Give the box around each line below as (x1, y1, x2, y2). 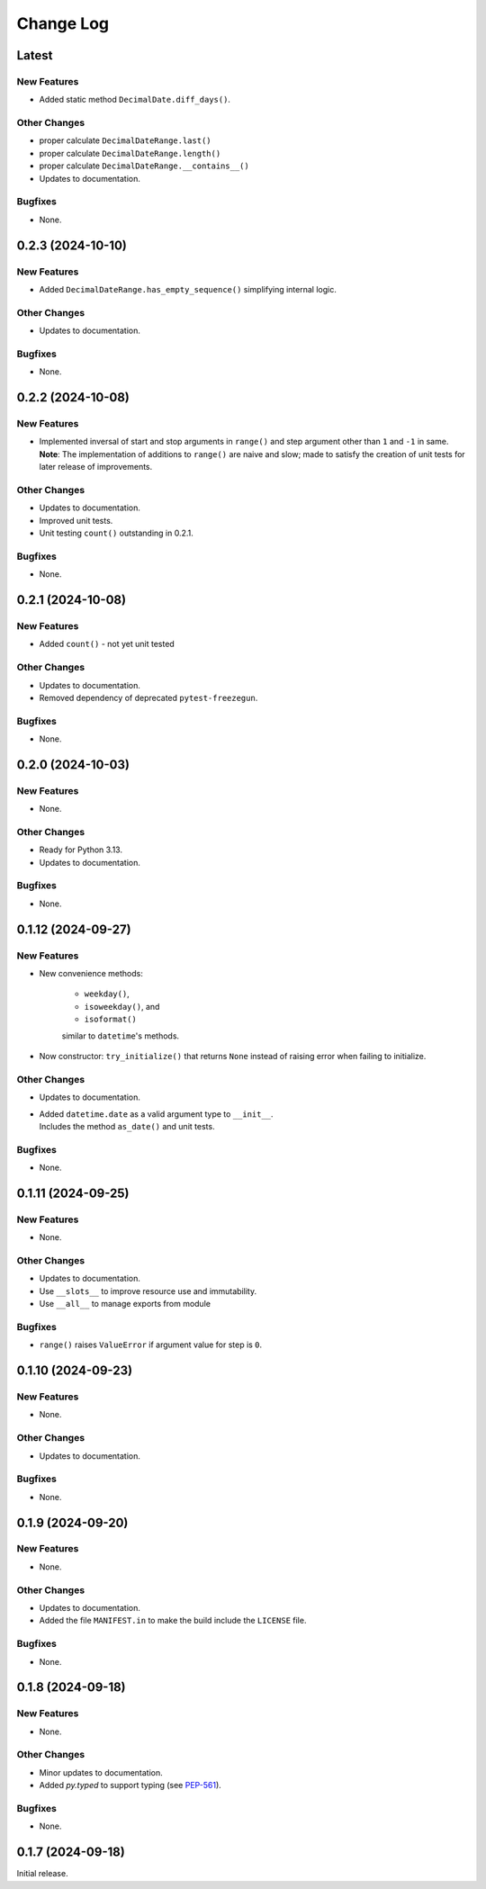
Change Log (16, 13, 110, 33)
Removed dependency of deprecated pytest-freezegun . (39, 692, 258, 703)
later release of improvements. (39, 462, 153, 472)
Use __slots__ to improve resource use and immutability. (39, 1285, 256, 1296)
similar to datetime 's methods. (61, 1030, 180, 1041)
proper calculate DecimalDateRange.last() (39, 135, 211, 146)
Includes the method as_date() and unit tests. (39, 1120, 215, 1131)
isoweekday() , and (84, 1001, 160, 1012)
